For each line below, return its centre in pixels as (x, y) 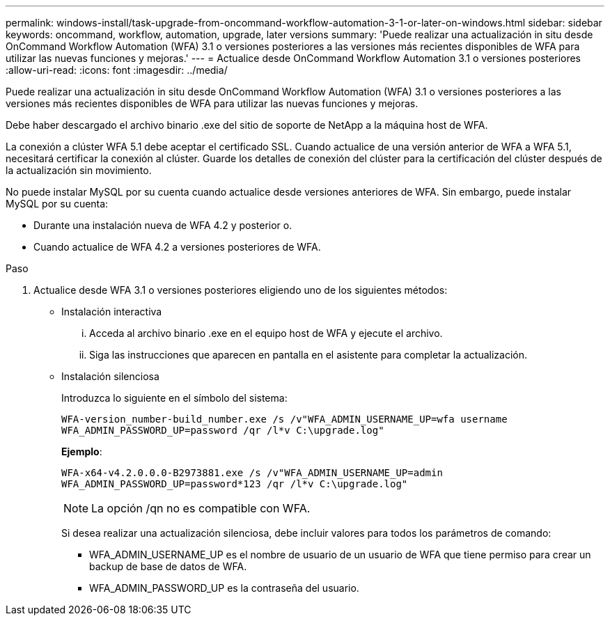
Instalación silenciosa (110, 376)
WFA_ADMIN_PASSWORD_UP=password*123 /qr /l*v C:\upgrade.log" (235, 484)
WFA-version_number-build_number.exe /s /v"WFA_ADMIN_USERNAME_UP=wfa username (284, 419)
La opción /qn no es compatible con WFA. (201, 508)
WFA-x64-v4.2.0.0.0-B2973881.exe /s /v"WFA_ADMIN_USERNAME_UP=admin (252, 473)
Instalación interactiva (112, 312)
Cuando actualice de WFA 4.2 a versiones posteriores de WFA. (177, 247)
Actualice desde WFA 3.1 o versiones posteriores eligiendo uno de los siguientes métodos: (241, 290)
